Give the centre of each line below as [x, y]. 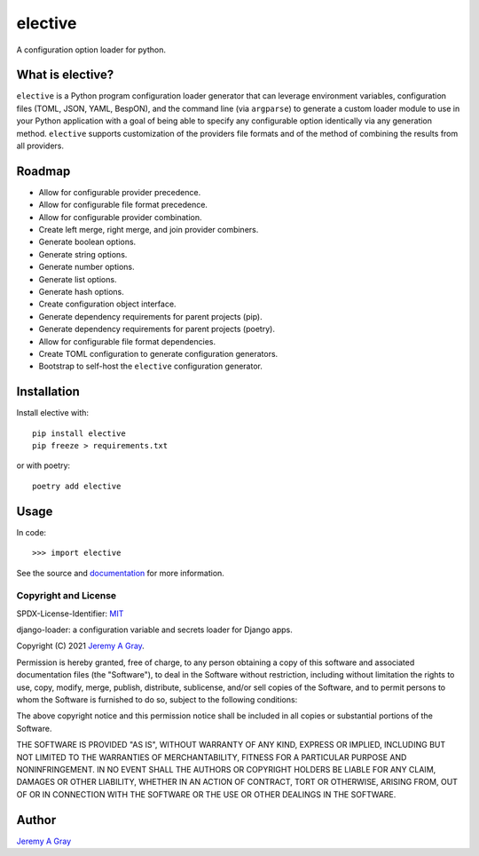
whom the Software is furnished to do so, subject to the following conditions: [157, 700]
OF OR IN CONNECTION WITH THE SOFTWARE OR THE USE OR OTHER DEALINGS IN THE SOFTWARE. [206, 794]
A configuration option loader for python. [91, 50]
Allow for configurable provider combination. [120, 217]
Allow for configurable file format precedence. [123, 205]
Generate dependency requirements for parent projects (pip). [150, 316]
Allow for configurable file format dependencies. [127, 341]
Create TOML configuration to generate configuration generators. [158, 354]
